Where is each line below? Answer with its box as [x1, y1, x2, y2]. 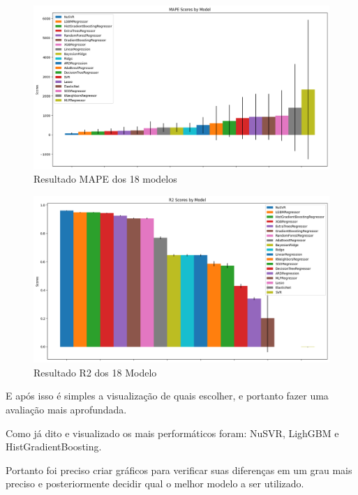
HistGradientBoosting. [6, 439, 102, 454]
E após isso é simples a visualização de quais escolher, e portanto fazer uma [6, 388, 329, 403]
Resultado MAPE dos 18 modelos [33, 172, 177, 186]
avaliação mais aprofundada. [6, 402, 127, 417]
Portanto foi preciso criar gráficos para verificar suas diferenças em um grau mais [6, 462, 352, 477]
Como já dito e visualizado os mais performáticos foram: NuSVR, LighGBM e [6, 425, 339, 440]
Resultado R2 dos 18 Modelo [33, 365, 157, 379]
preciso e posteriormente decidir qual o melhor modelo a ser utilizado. [6, 476, 304, 491]
